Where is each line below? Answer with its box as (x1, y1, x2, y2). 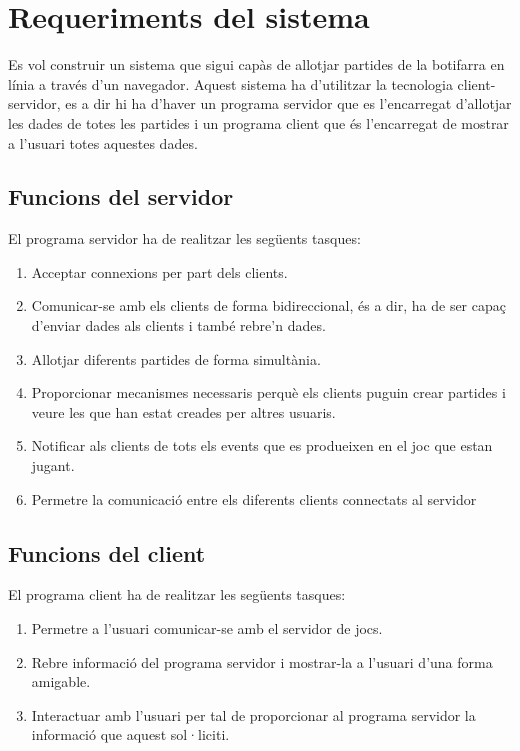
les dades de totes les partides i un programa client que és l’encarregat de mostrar (8, 112, 509, 133)
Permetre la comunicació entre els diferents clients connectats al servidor (31, 488, 477, 509)
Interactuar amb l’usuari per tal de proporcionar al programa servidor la (31, 704, 476, 725)
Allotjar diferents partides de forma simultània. (31, 348, 321, 369)
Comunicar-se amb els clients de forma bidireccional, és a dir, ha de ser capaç (31, 295, 506, 316)
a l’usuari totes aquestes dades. (8, 132, 198, 153)
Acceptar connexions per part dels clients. (31, 261, 288, 282)
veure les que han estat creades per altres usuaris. (31, 401, 336, 422)
